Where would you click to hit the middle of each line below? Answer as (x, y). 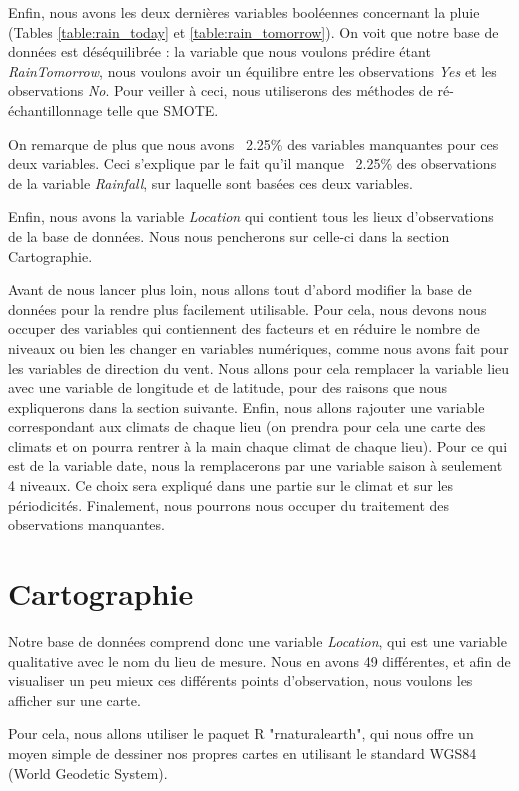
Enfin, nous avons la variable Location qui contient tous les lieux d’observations (251, 216)
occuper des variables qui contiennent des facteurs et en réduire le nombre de (244, 328)
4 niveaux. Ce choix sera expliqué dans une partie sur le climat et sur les (231, 485)
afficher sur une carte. (74, 699)
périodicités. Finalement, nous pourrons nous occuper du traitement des (229, 504)
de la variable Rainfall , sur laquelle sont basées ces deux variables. (210, 182)
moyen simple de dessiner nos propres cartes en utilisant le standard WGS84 (242, 752)
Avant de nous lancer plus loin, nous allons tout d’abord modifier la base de (240, 289)
